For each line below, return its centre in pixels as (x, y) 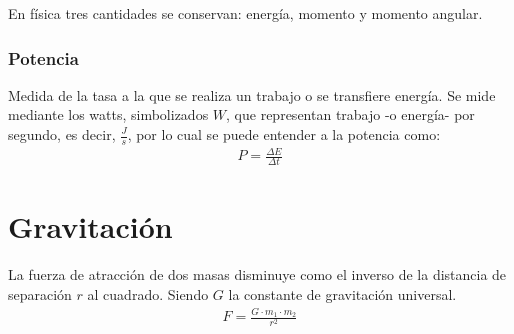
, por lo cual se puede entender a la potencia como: (284, 134)
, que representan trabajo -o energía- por (350, 114)
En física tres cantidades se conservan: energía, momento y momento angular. (245, 13)
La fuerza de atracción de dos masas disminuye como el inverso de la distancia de (257, 274)
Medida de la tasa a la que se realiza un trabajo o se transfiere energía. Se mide (252, 94)
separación (40, 293)
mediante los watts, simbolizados (108, 114)
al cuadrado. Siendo (148, 293)
